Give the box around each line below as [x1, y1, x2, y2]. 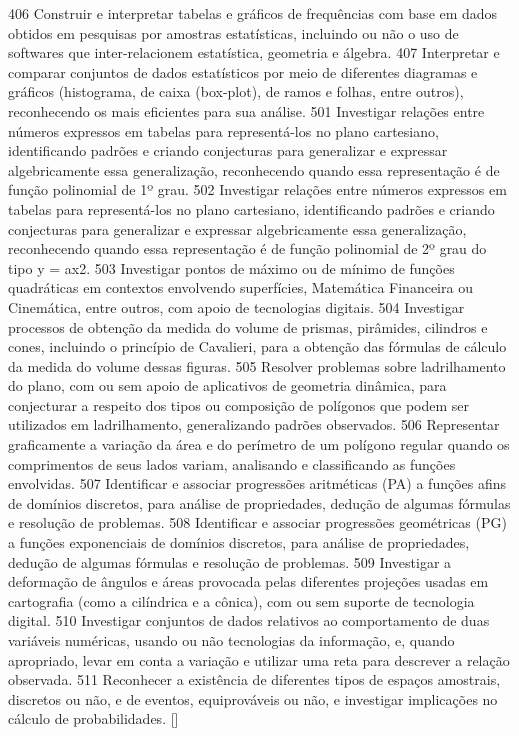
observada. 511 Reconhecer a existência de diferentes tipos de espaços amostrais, [8, 669, 501, 690]
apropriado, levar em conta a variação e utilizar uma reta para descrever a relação [8, 649, 510, 670]
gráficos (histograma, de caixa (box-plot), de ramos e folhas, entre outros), [8, 81, 464, 102]
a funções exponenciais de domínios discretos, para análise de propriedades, [8, 532, 470, 553]
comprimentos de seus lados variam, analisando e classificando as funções [8, 453, 456, 474]
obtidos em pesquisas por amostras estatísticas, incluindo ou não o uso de [8, 22, 459, 43]
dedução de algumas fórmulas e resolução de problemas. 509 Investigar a [8, 551, 452, 572]
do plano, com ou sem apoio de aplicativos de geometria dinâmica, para [8, 375, 447, 396]
